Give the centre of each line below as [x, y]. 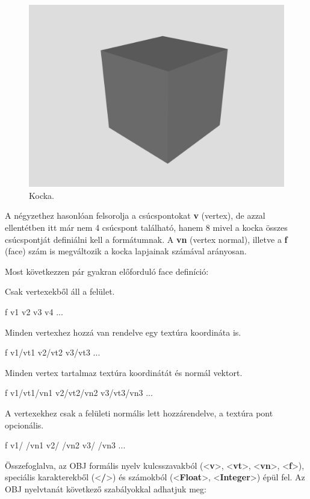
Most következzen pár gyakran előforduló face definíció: [107, 271]
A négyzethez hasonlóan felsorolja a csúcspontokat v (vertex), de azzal [135, 215]
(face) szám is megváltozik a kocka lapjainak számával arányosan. [126, 251]
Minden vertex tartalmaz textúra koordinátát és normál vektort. [124, 372]
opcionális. [24, 425]
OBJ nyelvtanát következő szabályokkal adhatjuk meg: [106, 488]
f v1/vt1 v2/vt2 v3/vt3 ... [53, 352]
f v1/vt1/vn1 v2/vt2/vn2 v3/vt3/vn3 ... [79, 393]
